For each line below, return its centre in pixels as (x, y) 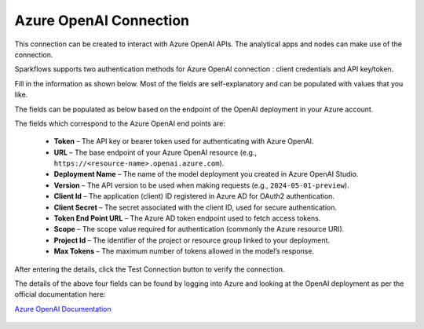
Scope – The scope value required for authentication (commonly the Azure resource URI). (199, 229)
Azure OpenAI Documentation (63, 309)
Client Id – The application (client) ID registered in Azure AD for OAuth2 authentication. (194, 196)
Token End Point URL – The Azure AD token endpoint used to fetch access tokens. (187, 218)
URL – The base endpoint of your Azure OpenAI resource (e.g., (155, 152)
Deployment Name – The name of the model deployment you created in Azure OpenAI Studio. (206, 174)
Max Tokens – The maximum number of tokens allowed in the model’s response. (184, 251)
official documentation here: (60, 294)
